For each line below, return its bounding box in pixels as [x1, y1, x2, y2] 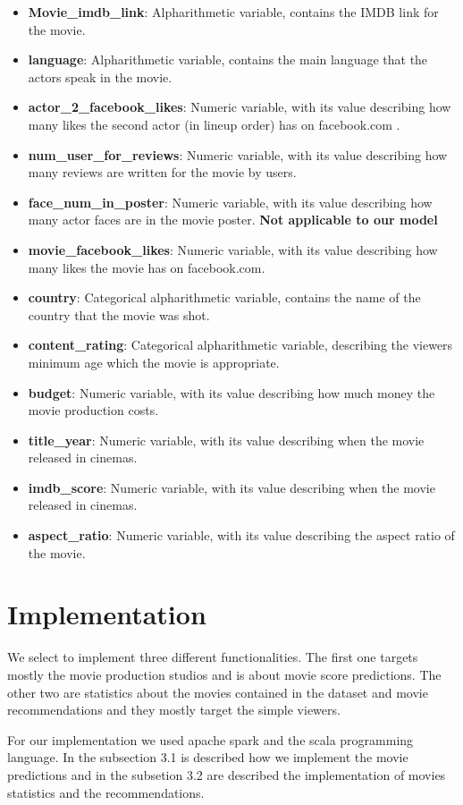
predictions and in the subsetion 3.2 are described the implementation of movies [7, 765, 446, 784]
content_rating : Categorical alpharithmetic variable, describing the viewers [28, 335, 453, 354]
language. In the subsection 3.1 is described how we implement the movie [7, 748, 408, 767]
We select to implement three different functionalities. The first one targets [7, 648, 418, 666]
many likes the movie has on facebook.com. [28, 258, 265, 276]
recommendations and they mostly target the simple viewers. [7, 700, 341, 719]
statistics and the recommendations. [7, 783, 205, 801]
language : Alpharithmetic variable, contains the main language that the [28, 50, 428, 69]
